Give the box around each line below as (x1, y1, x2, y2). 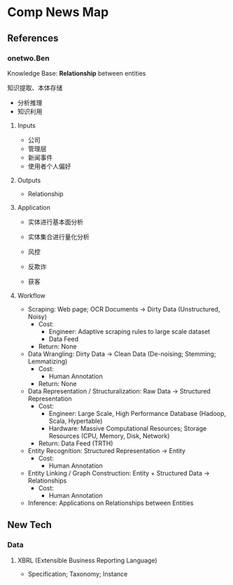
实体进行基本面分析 (27, 217, 84, 226)
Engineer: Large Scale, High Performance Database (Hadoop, (48, 409, 226, 417)
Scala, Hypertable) (48, 417, 103, 425)
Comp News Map (7, 4, 109, 20)
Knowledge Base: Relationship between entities (7, 69, 146, 77)
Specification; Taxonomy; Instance (27, 570, 128, 578)
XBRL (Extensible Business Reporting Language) (17, 556, 157, 565)
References (7, 32, 59, 44)
